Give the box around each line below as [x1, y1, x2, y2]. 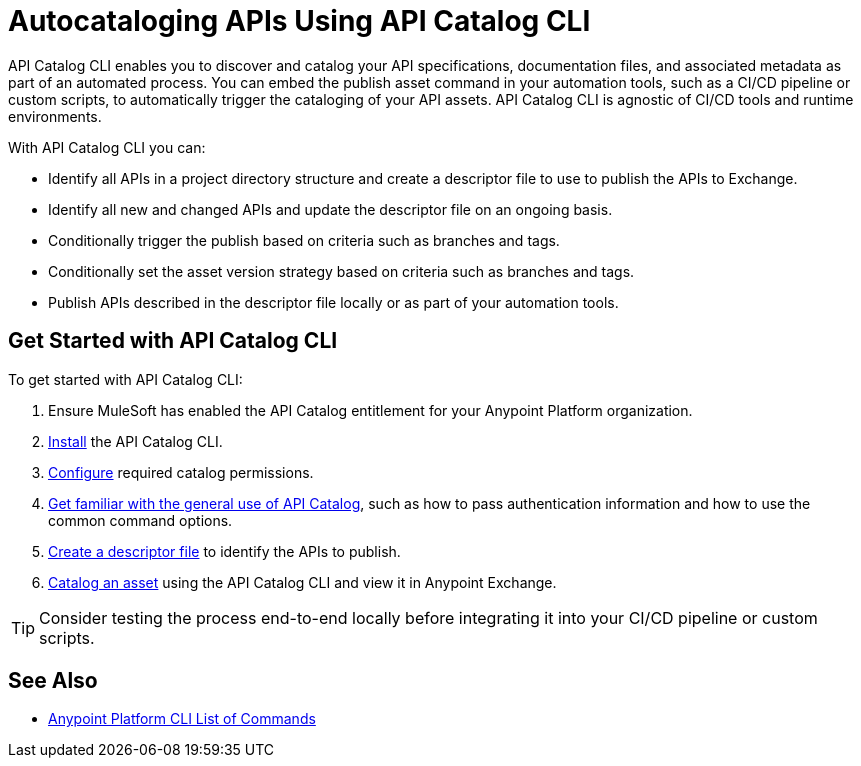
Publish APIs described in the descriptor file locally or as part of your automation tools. [48, 293, 619, 311]
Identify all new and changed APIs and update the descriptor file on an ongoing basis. [48, 200, 613, 218]
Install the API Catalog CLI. [48, 432, 223, 450]
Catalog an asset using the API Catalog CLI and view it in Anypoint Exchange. [48, 573, 557, 591]
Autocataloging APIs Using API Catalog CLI [8, 4, 591, 38]
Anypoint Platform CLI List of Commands [48, 710, 316, 728]
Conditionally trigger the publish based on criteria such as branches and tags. [48, 231, 560, 249]
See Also [8, 668, 98, 694]
